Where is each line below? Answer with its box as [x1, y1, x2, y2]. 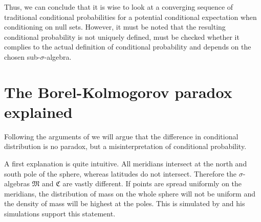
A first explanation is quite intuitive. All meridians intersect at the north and [4, 158, 247, 169]
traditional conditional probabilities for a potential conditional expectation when [4, 11, 257, 22]
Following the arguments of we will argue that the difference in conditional [4, 131, 238, 141]
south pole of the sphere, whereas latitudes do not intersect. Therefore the [4, 168, 237, 179]
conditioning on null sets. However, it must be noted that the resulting [4, 21, 226, 32]
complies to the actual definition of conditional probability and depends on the [4, 41, 251, 52]
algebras [4, 178, 30, 189]
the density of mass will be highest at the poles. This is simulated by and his [4, 198, 245, 209]
